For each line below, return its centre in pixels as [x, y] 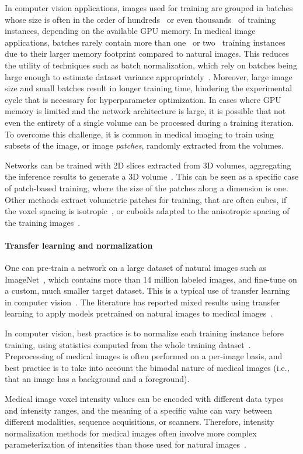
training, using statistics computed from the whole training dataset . [128, 344]
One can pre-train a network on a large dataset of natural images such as [136, 268]
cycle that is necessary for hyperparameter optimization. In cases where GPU [143, 99]
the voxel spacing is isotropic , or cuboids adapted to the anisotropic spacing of [147, 211]
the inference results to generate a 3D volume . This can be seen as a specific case [152, 176]
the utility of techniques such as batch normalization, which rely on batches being [151, 65]
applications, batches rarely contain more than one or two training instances [145, 42]
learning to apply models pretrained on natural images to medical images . [139, 313]
